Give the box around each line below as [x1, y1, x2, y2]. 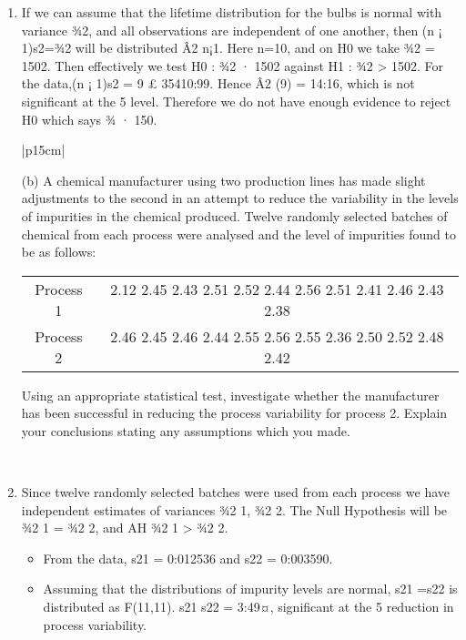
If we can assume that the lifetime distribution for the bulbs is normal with [21, 3, 442, 21]
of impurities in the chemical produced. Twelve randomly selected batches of [21, 206, 448, 225]
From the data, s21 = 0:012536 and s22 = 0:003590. [43, 548, 333, 567]
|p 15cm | [21, 140, 66, 159]
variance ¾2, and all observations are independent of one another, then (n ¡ [21, 20, 442, 39]
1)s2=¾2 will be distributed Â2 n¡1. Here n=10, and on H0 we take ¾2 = [21, 38, 435, 57]
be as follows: [21, 242, 96, 261]
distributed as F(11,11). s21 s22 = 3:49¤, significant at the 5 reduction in [43, 597, 454, 616]
